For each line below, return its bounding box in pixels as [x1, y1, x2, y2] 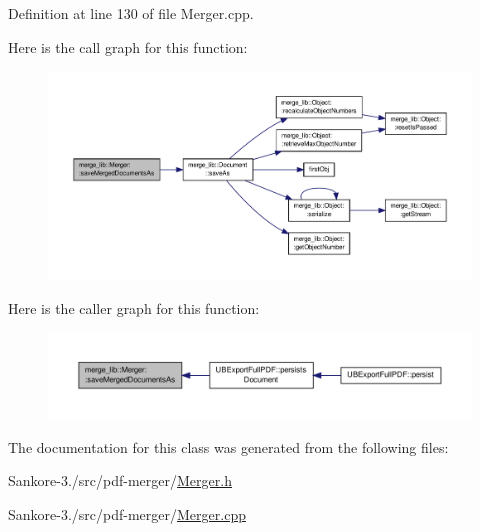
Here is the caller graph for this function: [8, 297, 260, 318]
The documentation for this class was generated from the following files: [8, 436, 449, 457]
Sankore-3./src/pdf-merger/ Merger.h [8, 470, 232, 491]
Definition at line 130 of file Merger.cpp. [8, 3, 254, 23]
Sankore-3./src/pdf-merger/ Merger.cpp [8, 504, 246, 524]
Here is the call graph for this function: [8, 36, 248, 57]
